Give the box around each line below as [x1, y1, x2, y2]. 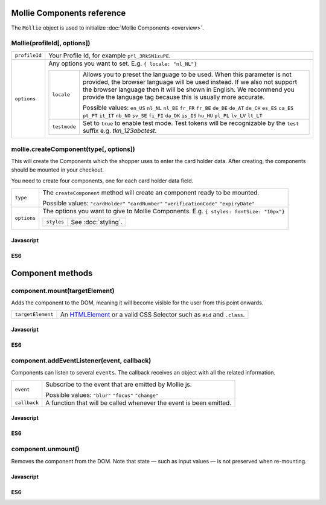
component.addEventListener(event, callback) [11, 356, 152, 365]
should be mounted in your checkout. [11, 166, 104, 173]
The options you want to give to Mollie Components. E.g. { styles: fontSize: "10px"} [42, 207, 285, 215]
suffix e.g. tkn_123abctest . [82, 126, 157, 135]
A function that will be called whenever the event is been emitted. [45, 399, 232, 407]
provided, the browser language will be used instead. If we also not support [82, 77, 297, 86]
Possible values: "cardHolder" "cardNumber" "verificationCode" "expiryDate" [42, 199, 255, 207]
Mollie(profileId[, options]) [11, 39, 91, 48]
